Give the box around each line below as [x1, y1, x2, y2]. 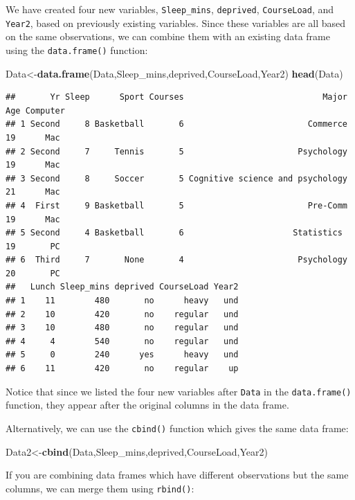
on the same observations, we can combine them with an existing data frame [6, 29, 330, 44]
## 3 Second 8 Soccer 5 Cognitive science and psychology [6, 173, 347, 184]
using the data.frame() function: [6, 42, 148, 57]
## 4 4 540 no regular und [6, 336, 239, 346]
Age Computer [6, 105, 65, 116]
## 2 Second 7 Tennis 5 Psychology [6, 146, 347, 157]
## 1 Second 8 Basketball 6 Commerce [6, 119, 347, 130]
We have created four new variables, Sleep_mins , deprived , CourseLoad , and [6, 2, 334, 16]
